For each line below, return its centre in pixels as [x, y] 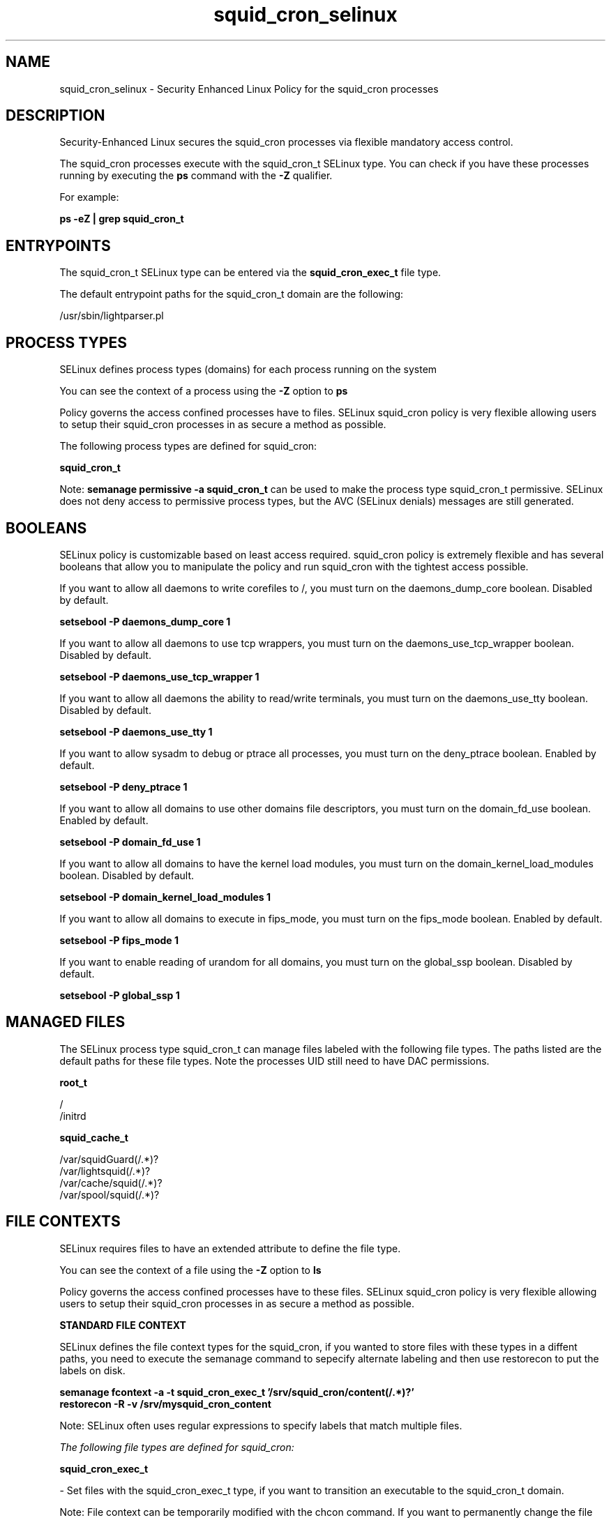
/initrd [73, 1116]
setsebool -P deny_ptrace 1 [123, 786]
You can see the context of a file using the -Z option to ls [190, 1270]
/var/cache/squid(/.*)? [111, 1183]
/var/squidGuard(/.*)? [109, 1159]
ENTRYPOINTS [58, 245]
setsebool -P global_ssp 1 [120, 995]
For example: [89, 197]
